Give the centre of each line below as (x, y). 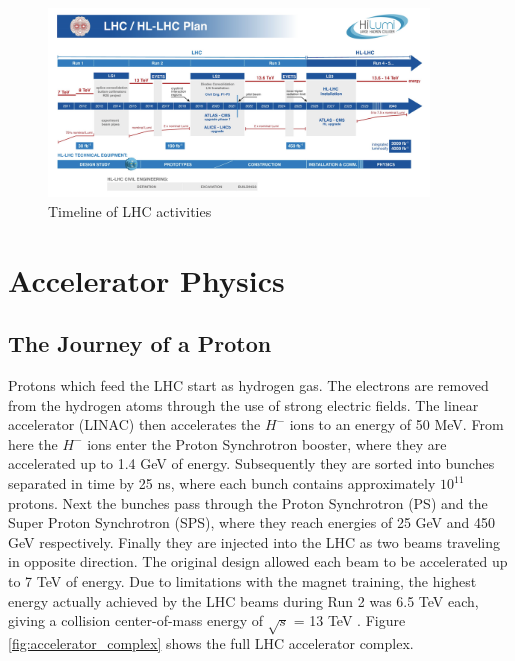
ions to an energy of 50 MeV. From (396, 424)
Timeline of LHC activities (130, 210)
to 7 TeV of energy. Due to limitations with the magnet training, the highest (242, 581)
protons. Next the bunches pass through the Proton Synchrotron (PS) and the (248, 502)
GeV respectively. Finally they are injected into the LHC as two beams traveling (254, 541)
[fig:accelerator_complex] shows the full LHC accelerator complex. (211, 642)
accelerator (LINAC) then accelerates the (134, 424)
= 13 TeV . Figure (349, 620)
